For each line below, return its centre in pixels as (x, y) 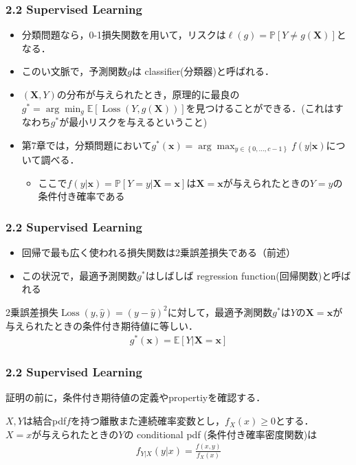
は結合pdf (45, 421)
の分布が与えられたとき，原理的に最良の (148, 94)
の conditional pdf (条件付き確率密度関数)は (221, 434)
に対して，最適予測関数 (220, 311)
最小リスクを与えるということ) (138, 122)
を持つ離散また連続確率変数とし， (148, 421)
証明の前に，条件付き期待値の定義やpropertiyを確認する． (136, 397)
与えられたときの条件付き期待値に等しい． (102, 325)
